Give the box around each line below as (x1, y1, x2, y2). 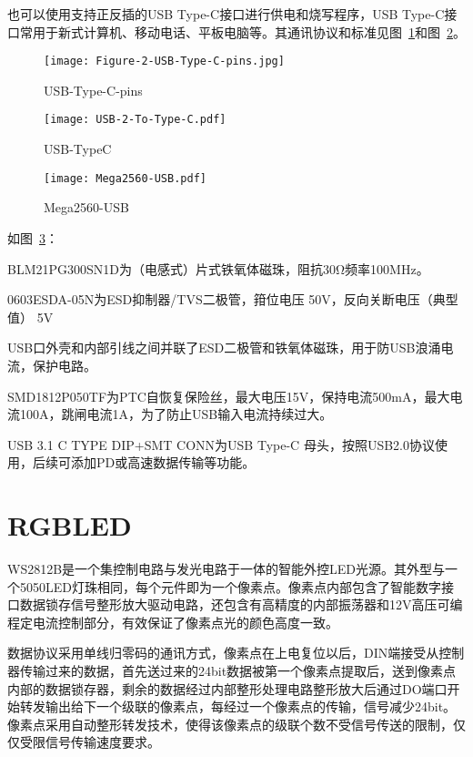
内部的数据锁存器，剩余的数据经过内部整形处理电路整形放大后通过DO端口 (7, 679, 448, 698)
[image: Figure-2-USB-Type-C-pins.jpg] (44, 55, 285, 68)
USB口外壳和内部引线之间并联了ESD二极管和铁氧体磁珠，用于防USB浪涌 (7, 338, 441, 357)
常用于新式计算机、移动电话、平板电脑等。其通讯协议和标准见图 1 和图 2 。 (19, 22, 466, 41)
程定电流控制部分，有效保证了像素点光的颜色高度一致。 (7, 612, 338, 631)
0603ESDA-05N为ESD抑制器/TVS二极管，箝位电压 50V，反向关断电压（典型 (7, 290, 458, 309)
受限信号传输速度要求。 (19, 732, 160, 752)
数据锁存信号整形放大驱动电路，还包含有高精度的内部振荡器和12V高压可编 (19, 595, 463, 614)
